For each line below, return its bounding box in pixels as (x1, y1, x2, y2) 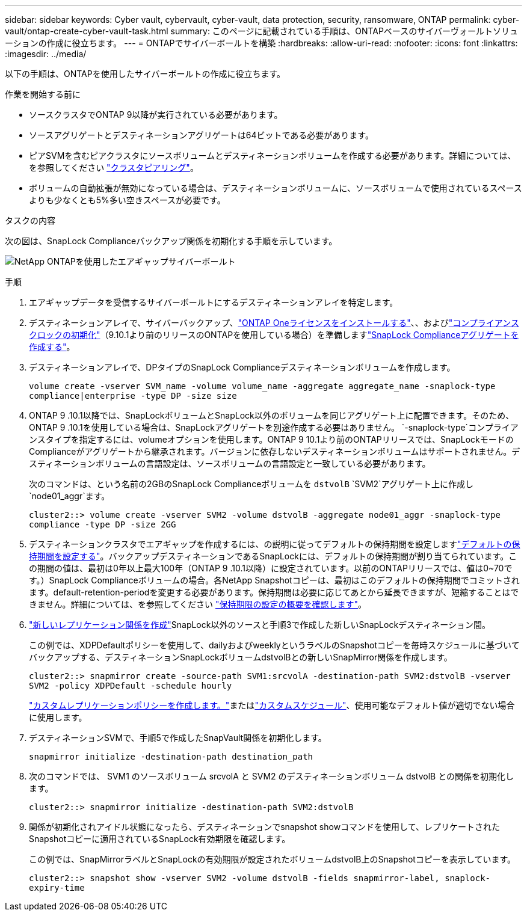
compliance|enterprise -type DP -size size (29, 391, 237, 401)
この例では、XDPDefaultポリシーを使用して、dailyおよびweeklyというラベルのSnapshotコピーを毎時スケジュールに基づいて (29, 640, 520, 650)
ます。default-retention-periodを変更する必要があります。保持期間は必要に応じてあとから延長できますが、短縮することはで (29, 587, 519, 597)
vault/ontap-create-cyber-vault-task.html (5, 26, 168, 36)
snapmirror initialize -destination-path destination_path (29, 752, 313, 761)
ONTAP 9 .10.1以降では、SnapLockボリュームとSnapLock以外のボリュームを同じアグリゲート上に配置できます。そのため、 (29, 410, 514, 420)
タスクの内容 (5, 215, 55, 226)
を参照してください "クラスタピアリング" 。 (29, 162, 199, 173)
